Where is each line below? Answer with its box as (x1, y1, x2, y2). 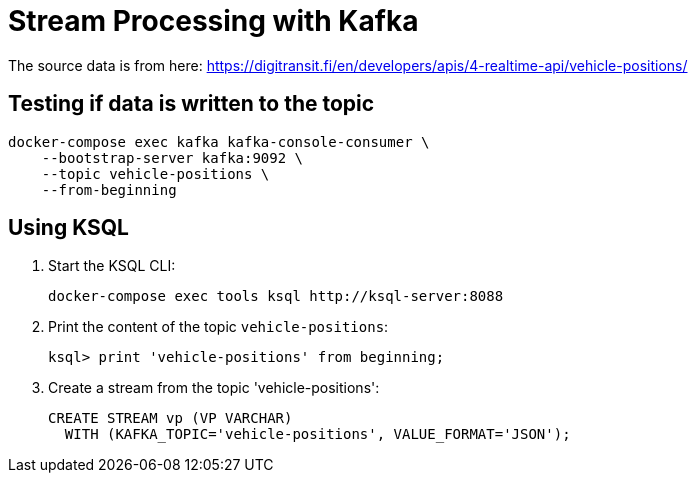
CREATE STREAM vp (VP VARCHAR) (48, 410, 293, 427)
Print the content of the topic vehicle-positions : (48, 318, 389, 336)
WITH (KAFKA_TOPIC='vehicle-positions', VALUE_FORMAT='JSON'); (64, 426, 571, 443)
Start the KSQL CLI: (48, 257, 176, 275)
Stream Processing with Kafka (8, 4, 419, 38)
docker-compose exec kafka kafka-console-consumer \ (8, 133, 430, 150)
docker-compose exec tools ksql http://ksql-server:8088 (48, 288, 504, 305)
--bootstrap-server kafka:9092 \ (41, 149, 304, 166)
